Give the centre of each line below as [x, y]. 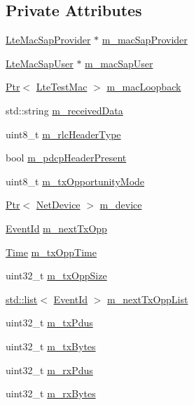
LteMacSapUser [40, 63]
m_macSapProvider [145, 40]
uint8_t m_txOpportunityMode [75, 181]
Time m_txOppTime [51, 252]
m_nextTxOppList [148, 299]
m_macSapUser [119, 63]
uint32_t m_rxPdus [49, 370]
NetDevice [58, 205]
